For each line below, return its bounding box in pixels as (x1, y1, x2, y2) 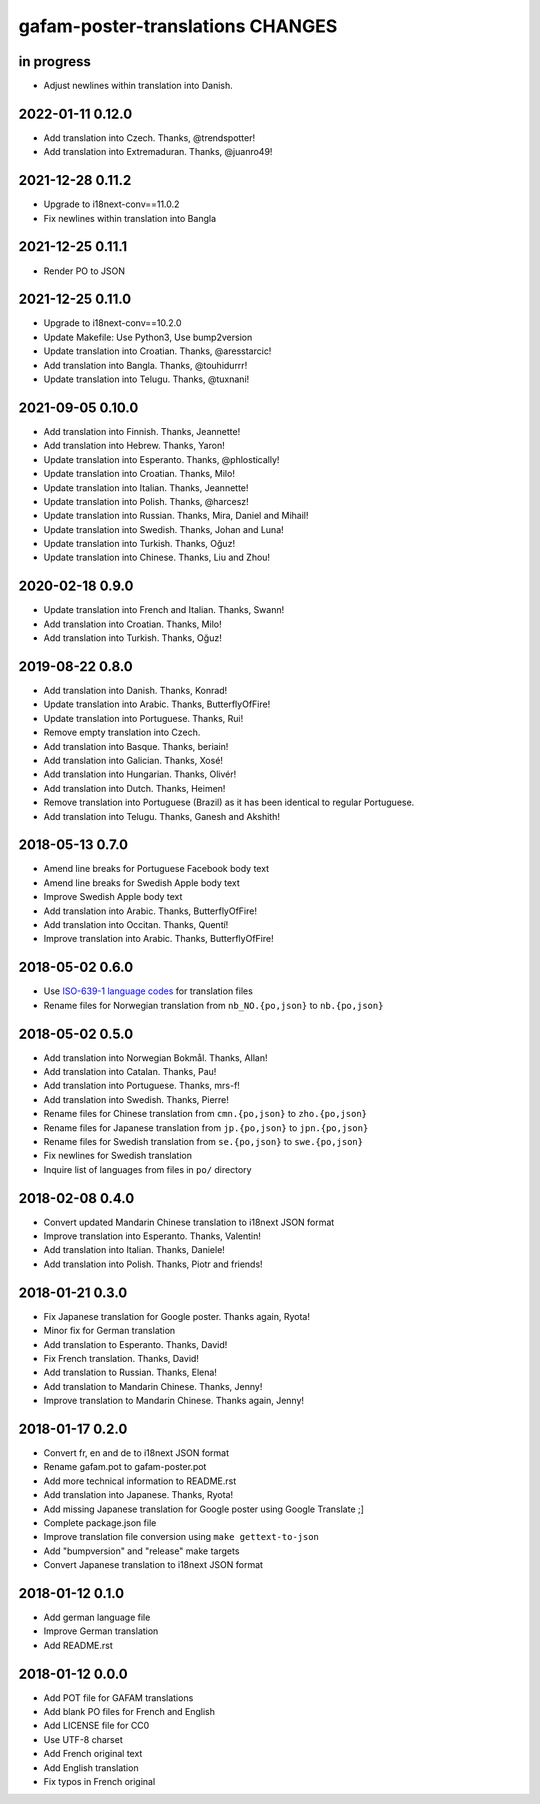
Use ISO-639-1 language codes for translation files (43, 985, 254, 997)
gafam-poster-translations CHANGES (18, 15, 338, 37)
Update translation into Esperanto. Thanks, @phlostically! (43, 453, 280, 465)
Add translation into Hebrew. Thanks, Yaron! (43, 440, 225, 452)
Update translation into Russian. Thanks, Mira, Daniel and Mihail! (43, 510, 309, 522)
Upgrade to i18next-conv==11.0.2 (43, 198, 180, 210)
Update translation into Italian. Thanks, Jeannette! (43, 481, 249, 494)
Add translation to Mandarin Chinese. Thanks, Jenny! (43, 1380, 263, 1392)
